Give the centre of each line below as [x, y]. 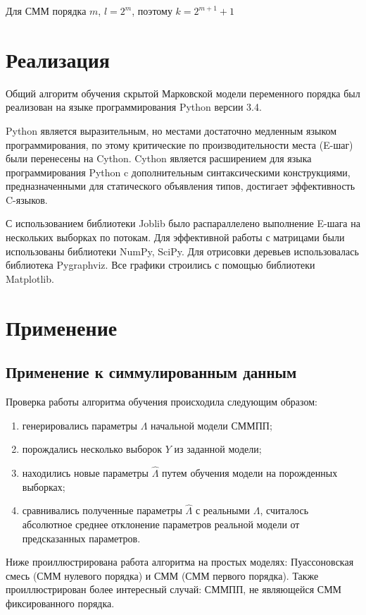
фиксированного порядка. [60, 603]
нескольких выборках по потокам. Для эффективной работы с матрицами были [175, 237]
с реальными [223, 510]
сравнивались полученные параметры [102, 510]
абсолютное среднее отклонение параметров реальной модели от [161, 524]
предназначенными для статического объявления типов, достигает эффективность [181, 186]
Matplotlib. [30, 278]
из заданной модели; [218, 449]
